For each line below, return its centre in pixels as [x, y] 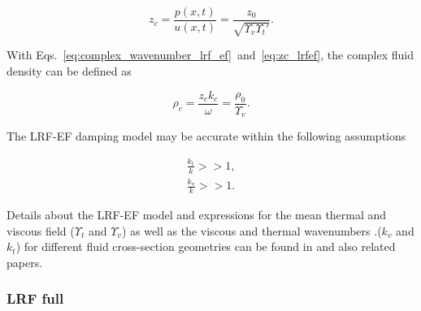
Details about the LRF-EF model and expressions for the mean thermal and [197, 215]
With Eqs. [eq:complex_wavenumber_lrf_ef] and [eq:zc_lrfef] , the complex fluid [210, 55]
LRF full [35, 298]
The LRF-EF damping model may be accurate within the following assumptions [206, 136]
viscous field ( [41, 230]
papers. [25, 262]
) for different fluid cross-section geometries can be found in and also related [206, 246]
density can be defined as [69, 71]
